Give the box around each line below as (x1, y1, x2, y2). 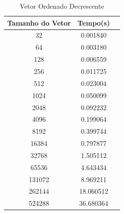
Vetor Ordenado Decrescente (20, 1, 104, 11)
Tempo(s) (77, 17, 110, 28)
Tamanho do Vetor (7, 17, 71, 28)
